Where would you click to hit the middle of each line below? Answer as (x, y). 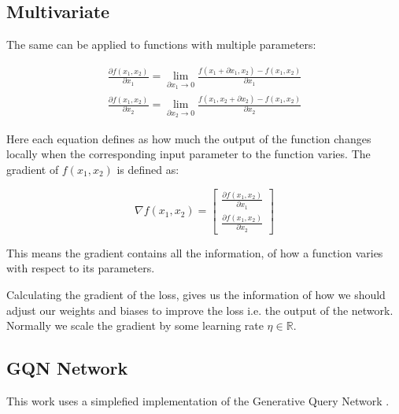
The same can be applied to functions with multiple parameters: (161, 44)
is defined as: (148, 169)
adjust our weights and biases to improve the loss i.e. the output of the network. (200, 310)
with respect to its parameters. (81, 268)
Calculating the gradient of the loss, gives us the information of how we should (196, 294)
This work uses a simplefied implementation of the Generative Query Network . (198, 400)
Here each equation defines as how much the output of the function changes (189, 138)
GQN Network (67, 368)
